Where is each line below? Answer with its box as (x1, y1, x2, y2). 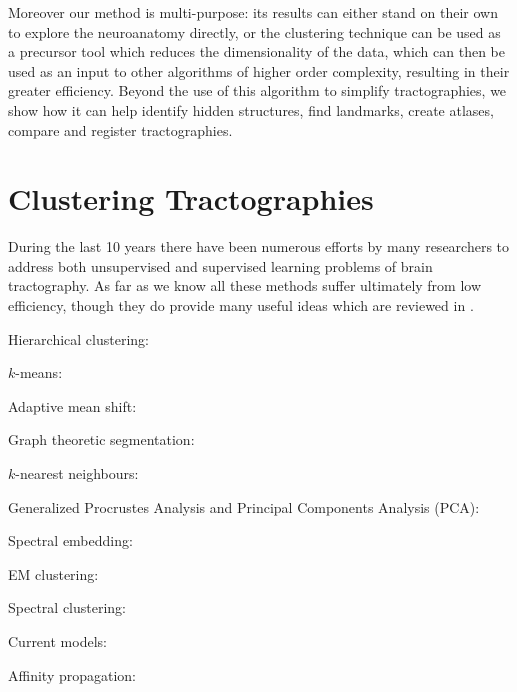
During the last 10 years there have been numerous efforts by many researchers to (8, 236, 510, 257)
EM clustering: (8, 563, 99, 584)
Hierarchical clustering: (8, 328, 149, 349)
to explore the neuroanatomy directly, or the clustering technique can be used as (8, 21, 501, 42)
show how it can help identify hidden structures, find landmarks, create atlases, (8, 99, 494, 120)
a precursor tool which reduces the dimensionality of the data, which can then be (8, 41, 505, 62)
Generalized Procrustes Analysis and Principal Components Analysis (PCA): (8, 496, 480, 517)
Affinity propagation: (8, 664, 137, 685)
